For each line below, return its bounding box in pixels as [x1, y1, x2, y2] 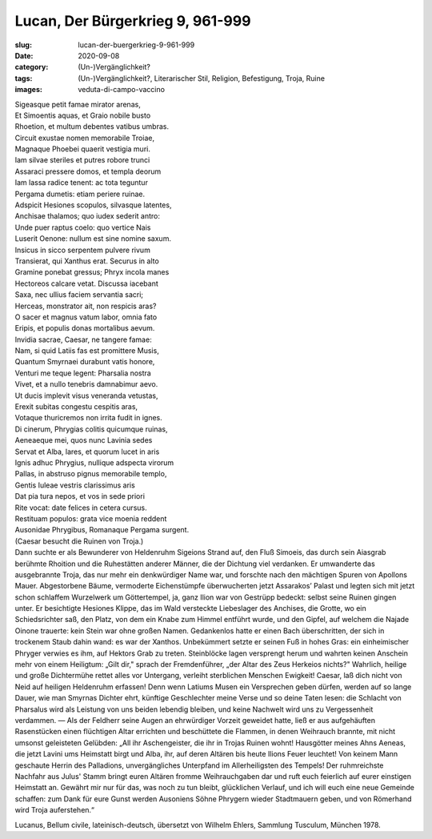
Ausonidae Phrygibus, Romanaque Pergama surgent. [14, 525, 190, 535]
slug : [14, 40, 32, 50]
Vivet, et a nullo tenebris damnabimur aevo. [14, 379, 158, 389]
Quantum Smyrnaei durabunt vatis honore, [14, 357, 155, 367]
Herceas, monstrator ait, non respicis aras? [14, 301, 157, 311]
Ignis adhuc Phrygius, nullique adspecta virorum [14, 458, 174, 468]
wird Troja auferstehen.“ [14, 805, 95, 815]
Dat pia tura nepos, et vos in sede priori [14, 492, 146, 501]
